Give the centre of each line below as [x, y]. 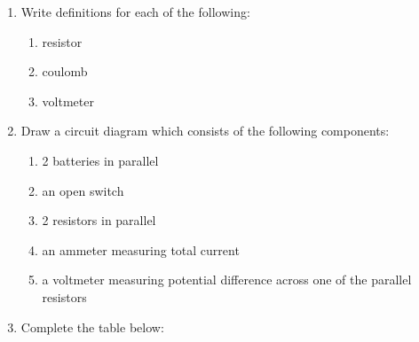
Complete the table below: [92, 326]
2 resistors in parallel [99, 220]
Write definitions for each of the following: [135, 12]
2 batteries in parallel [100, 160]
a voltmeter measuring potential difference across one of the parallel [227, 280]
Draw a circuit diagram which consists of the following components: [205, 131]
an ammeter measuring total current [141, 249]
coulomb [65, 71]
